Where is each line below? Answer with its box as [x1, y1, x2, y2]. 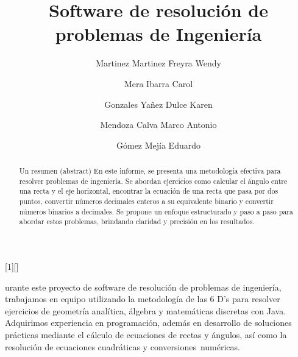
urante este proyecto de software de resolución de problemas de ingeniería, [5, 280, 282, 293]
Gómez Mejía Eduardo [116, 138, 200, 151]
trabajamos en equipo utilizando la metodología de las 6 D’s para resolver [5, 292, 280, 305]
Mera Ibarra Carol [124, 77, 193, 90]
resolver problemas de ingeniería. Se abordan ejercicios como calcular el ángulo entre [19, 175, 288, 186]
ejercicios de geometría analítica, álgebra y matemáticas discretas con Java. [5, 304, 286, 317]
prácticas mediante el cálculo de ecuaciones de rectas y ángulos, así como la [5, 328, 287, 341]
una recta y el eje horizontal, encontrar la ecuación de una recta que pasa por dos [19, 186, 278, 196]
